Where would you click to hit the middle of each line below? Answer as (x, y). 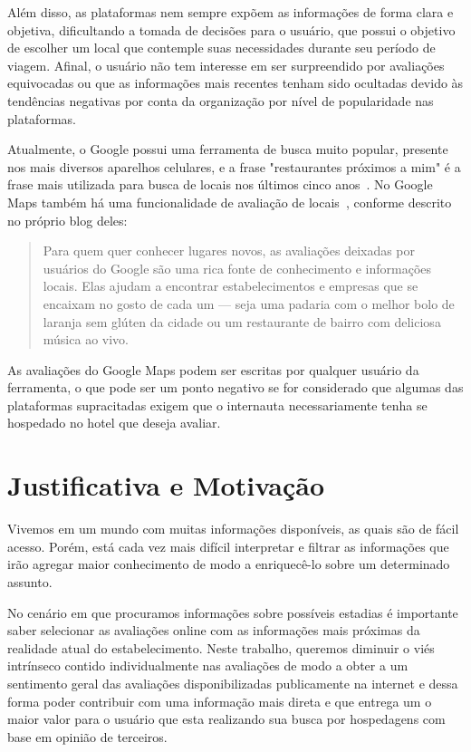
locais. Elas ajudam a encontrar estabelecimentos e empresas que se (231, 286)
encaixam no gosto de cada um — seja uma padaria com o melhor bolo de (249, 303)
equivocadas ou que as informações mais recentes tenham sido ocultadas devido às (235, 83)
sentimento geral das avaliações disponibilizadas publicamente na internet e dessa (233, 683)
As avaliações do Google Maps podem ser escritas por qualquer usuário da (213, 369)
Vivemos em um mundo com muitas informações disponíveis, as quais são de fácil (233, 529)
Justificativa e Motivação (166, 485)
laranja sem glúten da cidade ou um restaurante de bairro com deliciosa (242, 321)
